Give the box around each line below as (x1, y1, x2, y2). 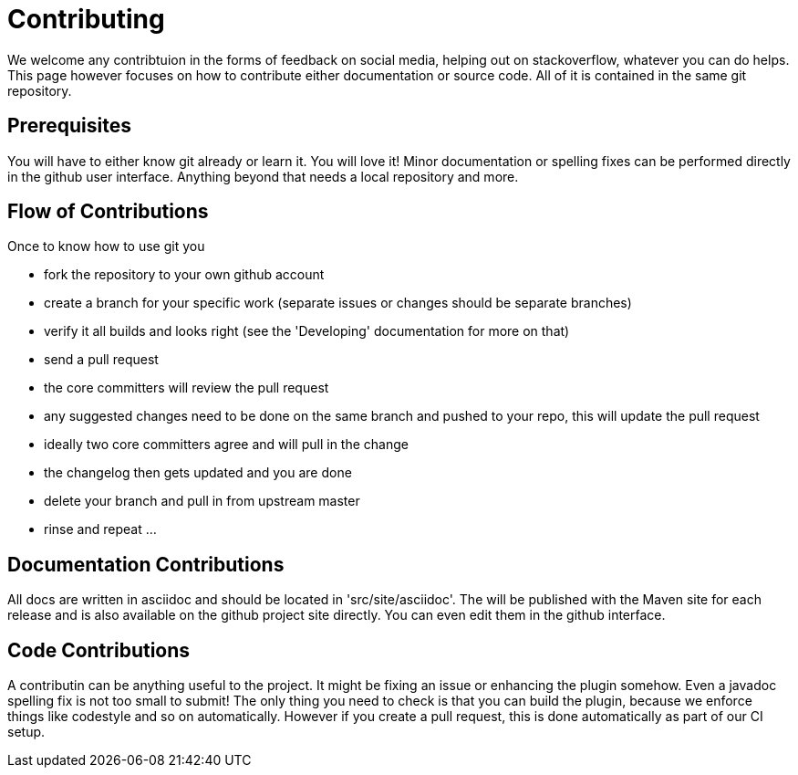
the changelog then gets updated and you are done (44, 465, 352, 481)
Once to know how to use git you (7, 238, 205, 255)
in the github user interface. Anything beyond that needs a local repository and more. (7, 168, 519, 184)
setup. (7, 724, 46, 740)
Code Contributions (7, 638, 191, 662)
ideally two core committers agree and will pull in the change (44, 436, 409, 453)
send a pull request (44, 351, 159, 368)
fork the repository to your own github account (44, 267, 325, 283)
